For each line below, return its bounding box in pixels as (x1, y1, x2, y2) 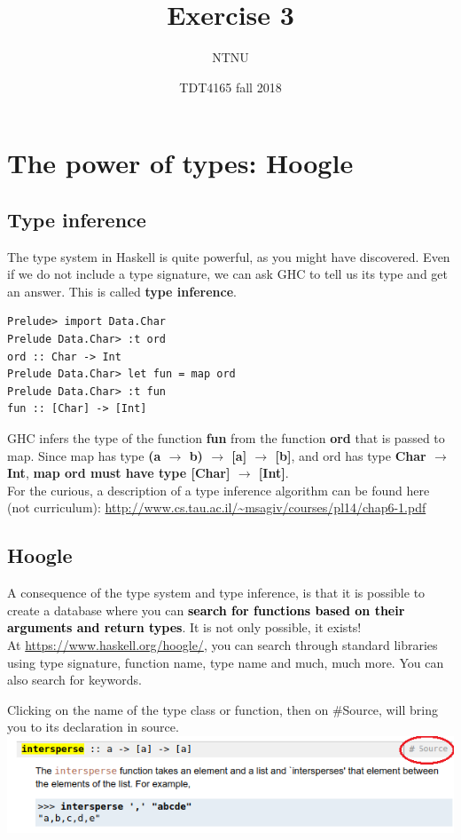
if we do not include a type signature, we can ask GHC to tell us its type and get (7, 265, 449, 283)
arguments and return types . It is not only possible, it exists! (7, 618, 362, 637)
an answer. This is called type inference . (7, 281, 237, 300)
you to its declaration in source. (7, 717, 179, 736)
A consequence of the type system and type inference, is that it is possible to (7, 583, 426, 602)
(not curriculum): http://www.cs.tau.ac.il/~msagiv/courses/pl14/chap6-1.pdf (7, 498, 426, 517)
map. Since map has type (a (7, 446, 161, 464)
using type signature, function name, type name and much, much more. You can (7, 653, 444, 671)
